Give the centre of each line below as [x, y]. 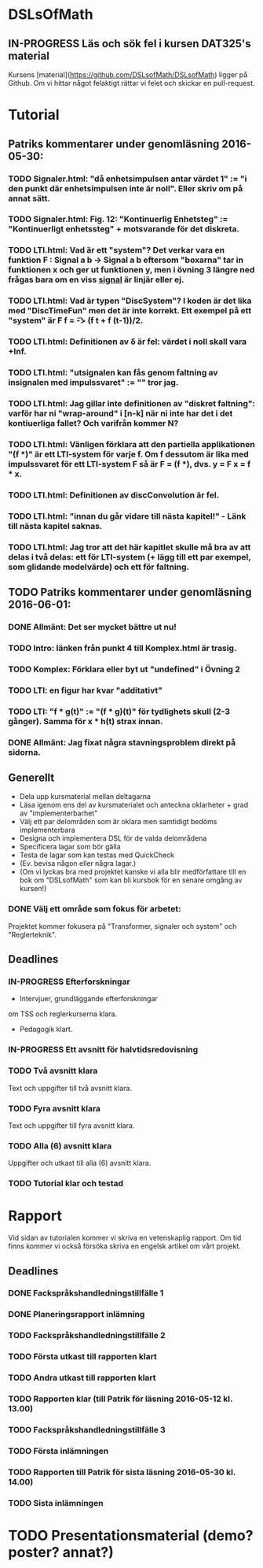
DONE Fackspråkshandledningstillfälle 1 [86, 1293]
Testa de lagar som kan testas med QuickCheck [97, 855]
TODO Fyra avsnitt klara [54, 1108]
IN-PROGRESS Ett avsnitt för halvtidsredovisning [103, 1050]
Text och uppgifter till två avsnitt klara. [70, 1088]
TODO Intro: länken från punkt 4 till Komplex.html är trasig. [122, 648]
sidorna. [24, 752]
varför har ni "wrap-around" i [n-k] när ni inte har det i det [121, 413]
